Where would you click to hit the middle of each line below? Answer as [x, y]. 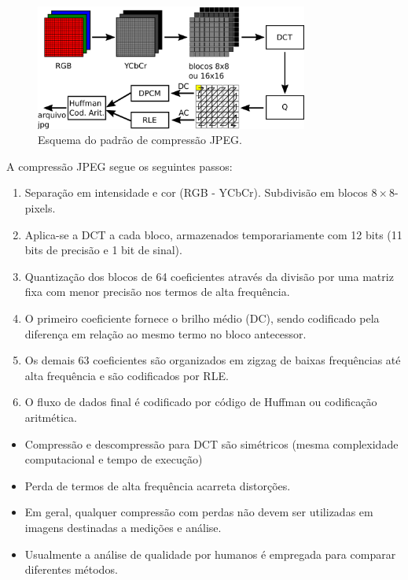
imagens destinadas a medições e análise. [123, 527]
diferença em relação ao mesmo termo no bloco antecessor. [165, 333]
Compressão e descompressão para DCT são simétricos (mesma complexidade [211, 443]
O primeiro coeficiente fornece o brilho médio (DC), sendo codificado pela [202, 318]
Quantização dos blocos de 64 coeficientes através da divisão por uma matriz [209, 276]
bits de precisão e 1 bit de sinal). [103, 250]
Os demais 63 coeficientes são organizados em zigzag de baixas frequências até [213, 360]
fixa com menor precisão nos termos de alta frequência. [157, 292]
